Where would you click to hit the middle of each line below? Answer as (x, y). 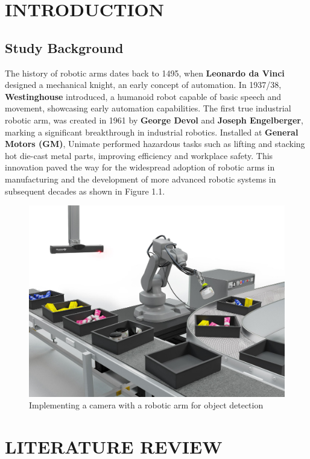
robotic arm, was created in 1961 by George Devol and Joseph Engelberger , (154, 120)
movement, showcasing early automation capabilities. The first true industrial (148, 108)
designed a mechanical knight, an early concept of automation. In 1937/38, (143, 85)
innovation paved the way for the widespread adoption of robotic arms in (140, 167)
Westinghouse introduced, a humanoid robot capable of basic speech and (143, 96)
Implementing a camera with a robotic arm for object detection (146, 405)
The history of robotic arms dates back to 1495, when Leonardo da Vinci (145, 73)
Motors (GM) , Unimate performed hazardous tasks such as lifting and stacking (155, 144)
